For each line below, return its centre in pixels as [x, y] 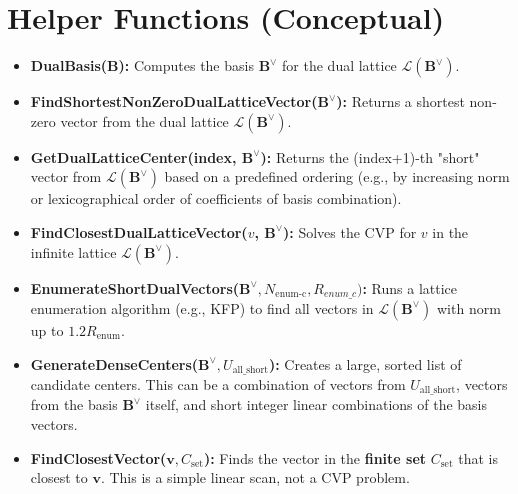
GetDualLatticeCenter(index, [133, 156]
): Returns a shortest [400, 101]
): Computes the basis [186, 65]
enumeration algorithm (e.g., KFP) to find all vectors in [202, 307]
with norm [468, 307]
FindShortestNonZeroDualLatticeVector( [174, 101]
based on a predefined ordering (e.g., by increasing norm [337, 176]
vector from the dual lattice [144, 120]
